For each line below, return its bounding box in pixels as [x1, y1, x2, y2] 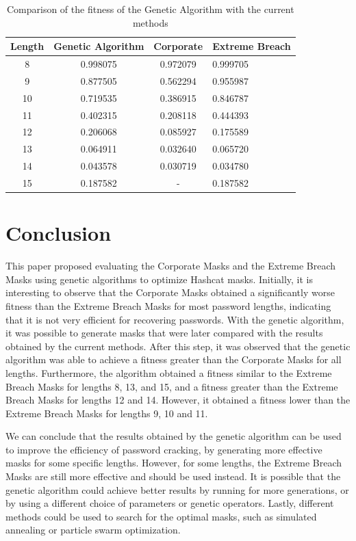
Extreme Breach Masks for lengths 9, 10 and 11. [5, 406, 208, 420]
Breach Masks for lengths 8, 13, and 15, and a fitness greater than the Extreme [5, 379, 338, 393]
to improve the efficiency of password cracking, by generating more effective [5, 442, 322, 456]
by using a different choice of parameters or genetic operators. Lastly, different [5, 496, 334, 510]
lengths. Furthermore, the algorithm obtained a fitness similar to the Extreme [5, 365, 332, 380]
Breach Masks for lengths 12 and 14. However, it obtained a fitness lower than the [5, 393, 351, 407]
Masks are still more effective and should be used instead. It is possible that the [5, 469, 341, 484]
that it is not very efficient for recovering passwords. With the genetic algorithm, [5, 312, 344, 326]
